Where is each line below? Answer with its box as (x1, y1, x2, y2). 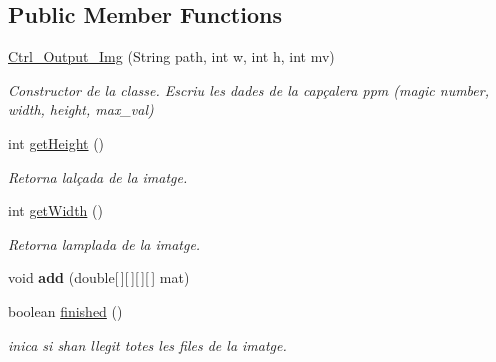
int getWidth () (8, 200, 103, 221)
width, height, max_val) (8, 99, 154, 120)
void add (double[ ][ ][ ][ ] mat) (8, 267, 190, 288)
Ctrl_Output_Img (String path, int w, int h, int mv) (8, 46, 335, 67)
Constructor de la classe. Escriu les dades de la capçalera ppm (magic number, (8, 79, 489, 100)
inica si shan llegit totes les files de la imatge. (8, 334, 287, 355)
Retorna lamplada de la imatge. (8, 233, 201, 254)
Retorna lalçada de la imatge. (8, 166, 188, 187)
